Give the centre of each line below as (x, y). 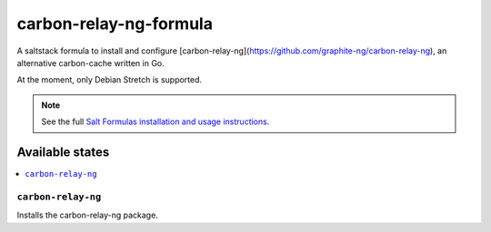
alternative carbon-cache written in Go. (91, 63)
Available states (63, 152)
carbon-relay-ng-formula (115, 24)
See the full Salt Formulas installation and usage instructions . (155, 121)
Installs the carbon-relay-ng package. (87, 215)
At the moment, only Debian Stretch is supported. (110, 80)
